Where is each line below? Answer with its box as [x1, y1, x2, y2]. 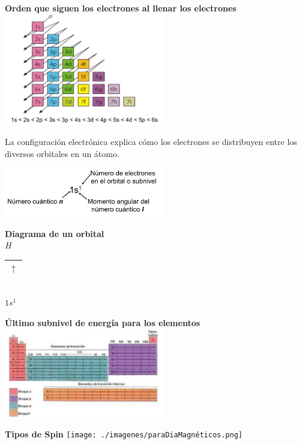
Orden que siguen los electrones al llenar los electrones [5, 2, 237, 14]
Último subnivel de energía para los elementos [5, 316, 201, 328]
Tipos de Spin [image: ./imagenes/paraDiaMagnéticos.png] [5, 428, 243, 440]
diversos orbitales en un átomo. [5, 147, 119, 159]
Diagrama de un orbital [5, 227, 104, 239]
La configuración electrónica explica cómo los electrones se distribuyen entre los [5, 135, 297, 148]
